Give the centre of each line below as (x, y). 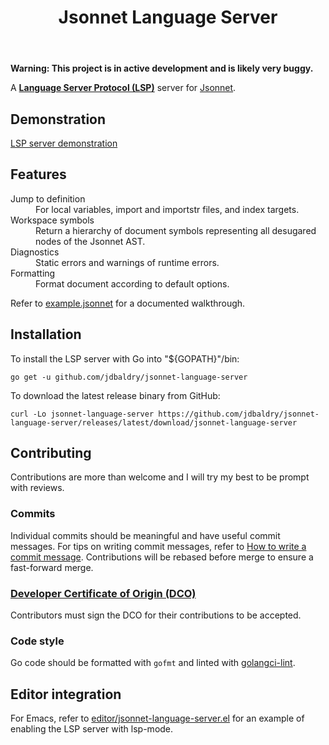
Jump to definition (48, 198)
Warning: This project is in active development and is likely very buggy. (162, 68)
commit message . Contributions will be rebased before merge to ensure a (162, 557)
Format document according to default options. (132, 283)
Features (38, 174)
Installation (46, 334)
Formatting (33, 273)
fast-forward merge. (52, 567)
